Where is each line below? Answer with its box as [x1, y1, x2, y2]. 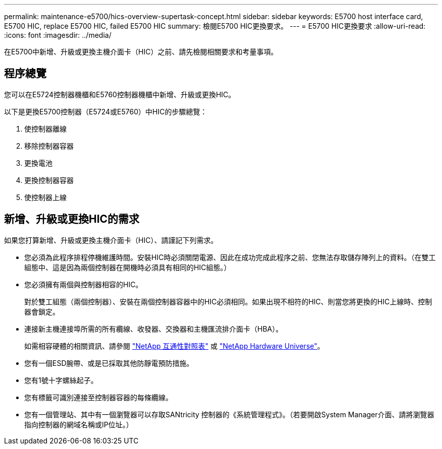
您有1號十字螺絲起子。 [24, 375, 98, 384]
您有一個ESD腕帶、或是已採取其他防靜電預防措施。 [24, 358, 194, 367]
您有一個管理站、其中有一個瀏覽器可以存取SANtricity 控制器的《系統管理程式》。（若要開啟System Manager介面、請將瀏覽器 [24, 410, 434, 419]
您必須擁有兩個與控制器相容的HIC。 [24, 280, 143, 289]
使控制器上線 [24, 193, 67, 202]
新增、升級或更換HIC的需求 [4, 213, 140, 226]
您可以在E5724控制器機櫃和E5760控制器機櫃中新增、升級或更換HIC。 [4, 90, 236, 99]
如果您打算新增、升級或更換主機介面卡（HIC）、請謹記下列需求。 [4, 235, 218, 244]
